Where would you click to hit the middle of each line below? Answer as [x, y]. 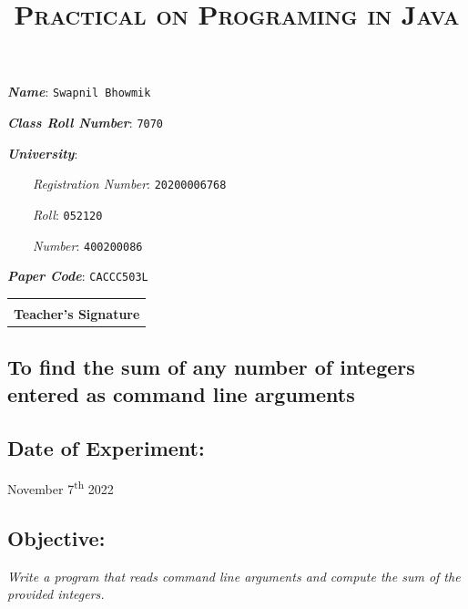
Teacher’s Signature [77, 313]
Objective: [56, 538]
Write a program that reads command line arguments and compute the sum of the [234, 576]
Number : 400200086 [88, 245]
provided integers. [56, 594]
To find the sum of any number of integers [211, 367]
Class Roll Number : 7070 [86, 123]
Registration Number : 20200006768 [130, 184]
